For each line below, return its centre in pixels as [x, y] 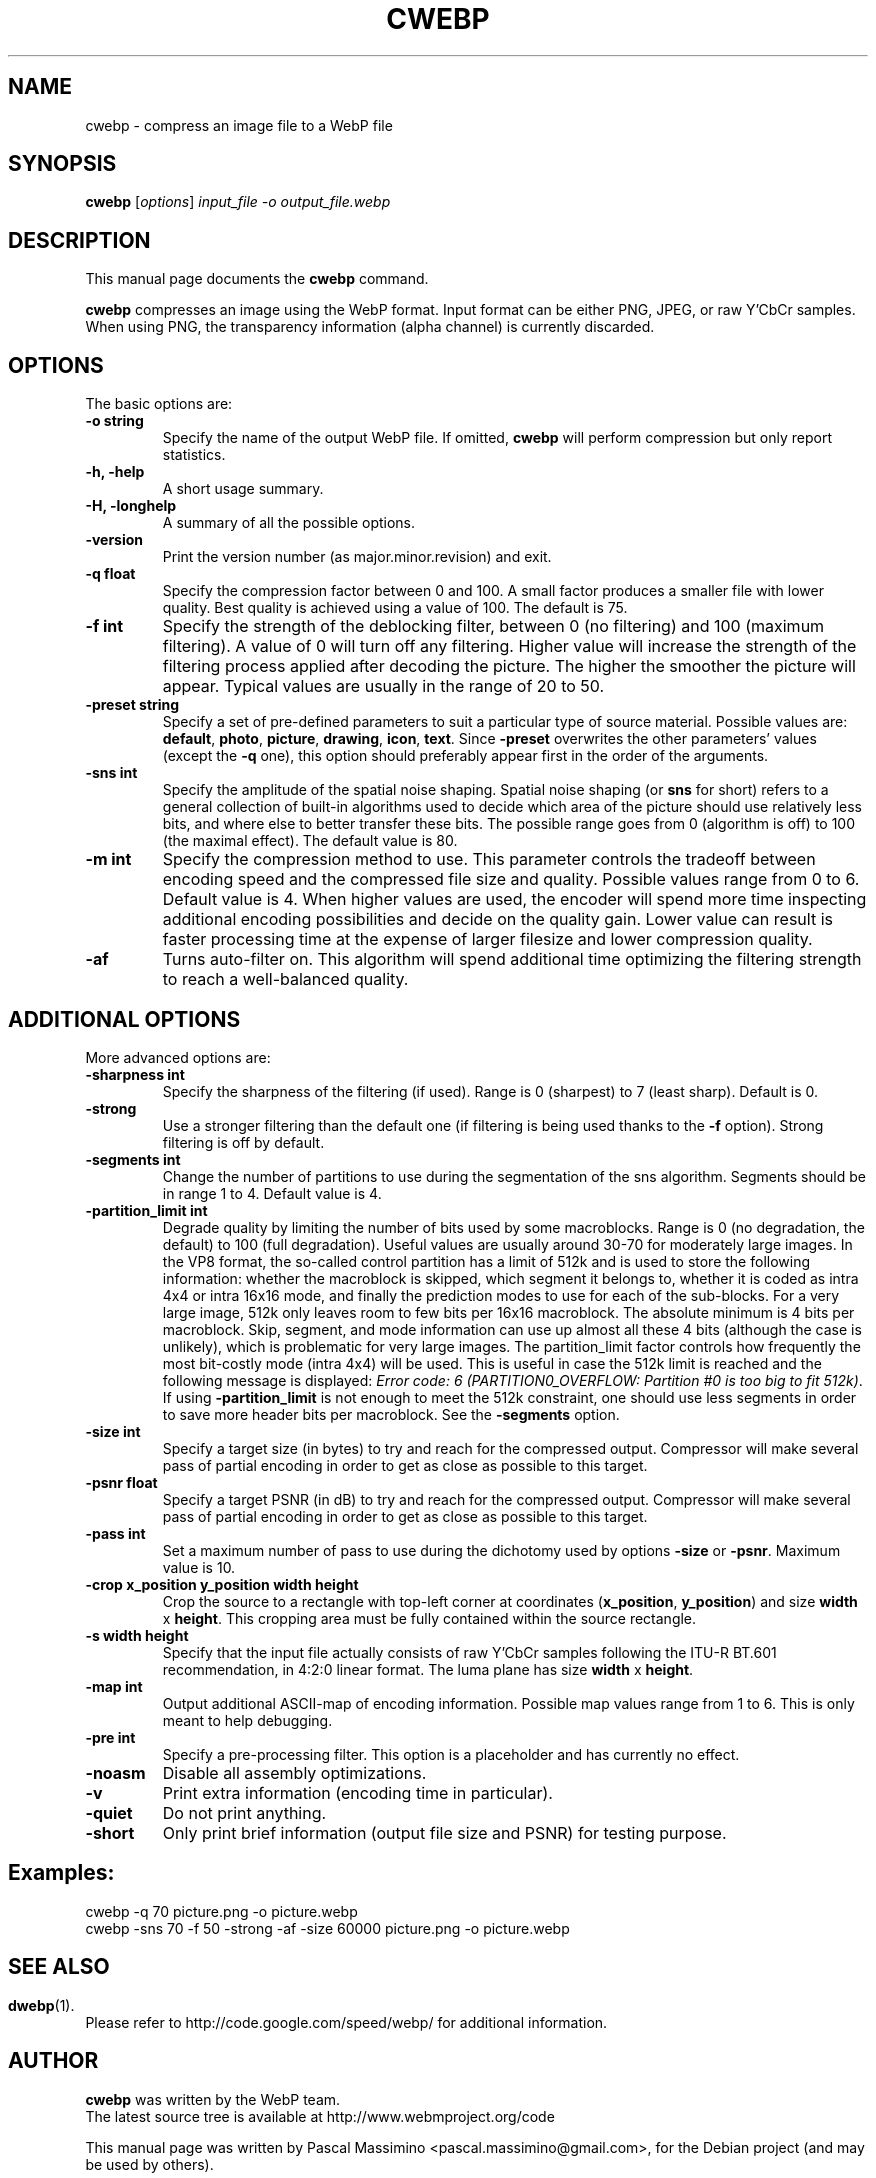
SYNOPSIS [62, 164]
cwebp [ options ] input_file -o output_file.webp [238, 202]
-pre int [110, 1737]
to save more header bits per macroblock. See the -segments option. [391, 1414]
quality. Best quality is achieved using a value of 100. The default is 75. [395, 608]
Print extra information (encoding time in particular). [357, 1792]
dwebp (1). [41, 2005]
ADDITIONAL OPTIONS [124, 1019]
